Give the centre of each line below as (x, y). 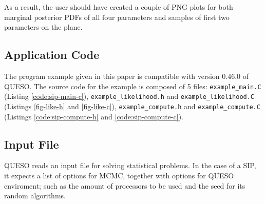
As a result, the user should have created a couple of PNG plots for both (119, 7)
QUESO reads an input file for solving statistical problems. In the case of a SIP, (130, 165)
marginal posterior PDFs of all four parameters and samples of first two (117, 17)
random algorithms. (35, 196)
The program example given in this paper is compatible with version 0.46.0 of (126, 76)
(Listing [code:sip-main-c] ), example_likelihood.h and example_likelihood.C (129, 96)
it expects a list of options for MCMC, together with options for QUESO (119, 175)
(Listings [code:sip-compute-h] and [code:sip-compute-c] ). (94, 116)
